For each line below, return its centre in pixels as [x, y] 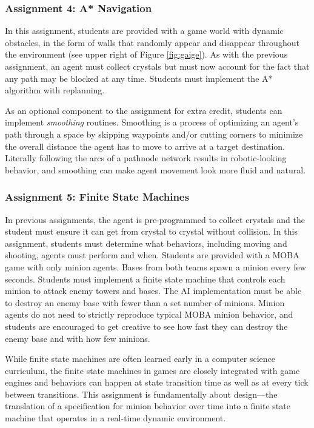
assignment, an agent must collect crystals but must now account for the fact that [157, 66]
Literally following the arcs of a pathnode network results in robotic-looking [146, 158]
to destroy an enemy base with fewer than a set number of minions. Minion [145, 302]
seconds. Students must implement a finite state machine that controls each [145, 279]
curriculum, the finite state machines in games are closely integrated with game [152, 370]
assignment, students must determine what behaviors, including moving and [146, 243]
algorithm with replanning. [55, 90]
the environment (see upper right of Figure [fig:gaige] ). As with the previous [146, 54]
